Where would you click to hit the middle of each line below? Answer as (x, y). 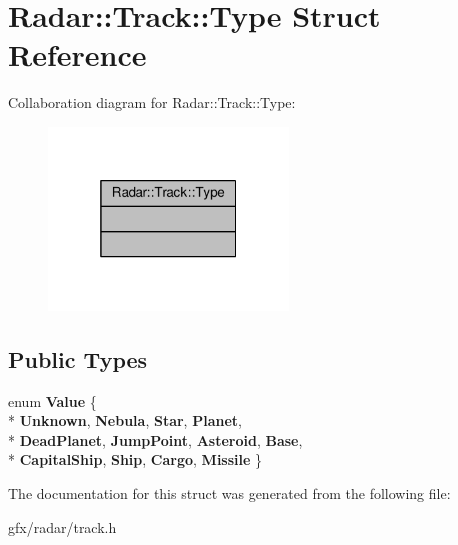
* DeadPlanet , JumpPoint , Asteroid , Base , (155, 439)
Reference (77, 54)
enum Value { (52, 400)
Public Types (78, 358)
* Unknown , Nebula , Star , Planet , (125, 420)
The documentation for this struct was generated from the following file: (229, 492)
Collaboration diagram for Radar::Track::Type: (152, 102)
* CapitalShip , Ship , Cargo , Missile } (135, 459)
